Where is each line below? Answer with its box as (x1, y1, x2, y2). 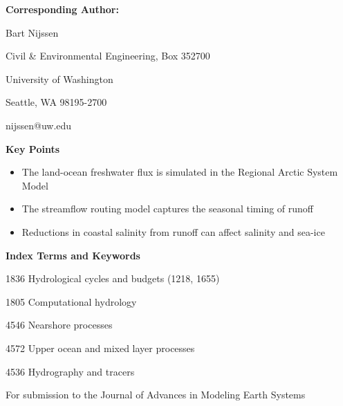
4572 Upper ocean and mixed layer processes (6, 340, 195, 355)
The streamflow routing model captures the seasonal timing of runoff (21, 201, 314, 216)
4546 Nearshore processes (6, 317, 113, 332)
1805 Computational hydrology (6, 294, 137, 308)
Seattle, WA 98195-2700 (6, 95, 107, 109)
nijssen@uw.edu (6, 118, 72, 132)
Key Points (6, 141, 60, 156)
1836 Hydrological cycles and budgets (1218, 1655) (6, 271, 220, 286)
